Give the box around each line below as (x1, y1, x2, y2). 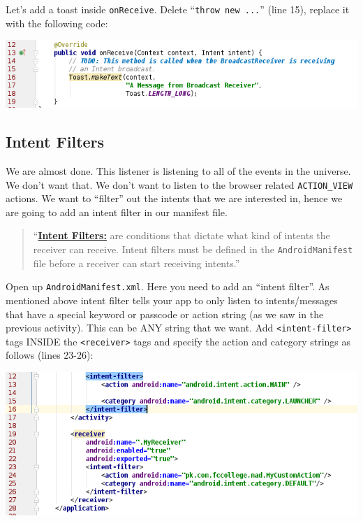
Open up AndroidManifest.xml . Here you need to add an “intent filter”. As (6, 279, 329, 294)
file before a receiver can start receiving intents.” (33, 255, 240, 270)
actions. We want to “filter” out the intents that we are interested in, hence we (6, 191, 343, 206)
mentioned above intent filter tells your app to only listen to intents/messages (6, 292, 338, 307)
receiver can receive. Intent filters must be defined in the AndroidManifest (33, 242, 353, 256)
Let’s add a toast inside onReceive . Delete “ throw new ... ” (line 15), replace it (6, 2, 350, 16)
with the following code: (6, 15, 108, 30)
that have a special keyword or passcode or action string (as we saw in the (6, 306, 324, 321)
